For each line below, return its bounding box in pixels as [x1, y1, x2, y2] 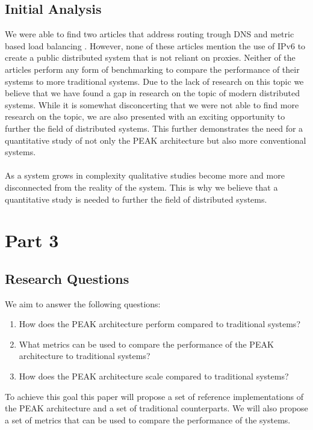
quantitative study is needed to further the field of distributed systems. [5, 192, 267, 205]
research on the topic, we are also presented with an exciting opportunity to [5, 110, 285, 123]
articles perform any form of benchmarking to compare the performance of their [5, 63, 300, 75]
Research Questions [5, 269, 129, 287]
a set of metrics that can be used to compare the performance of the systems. [5, 413, 291, 426]
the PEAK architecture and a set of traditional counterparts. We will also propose [5, 402, 308, 414]
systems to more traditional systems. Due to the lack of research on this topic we [5, 75, 304, 87]
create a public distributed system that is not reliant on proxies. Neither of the [5, 51, 296, 64]
